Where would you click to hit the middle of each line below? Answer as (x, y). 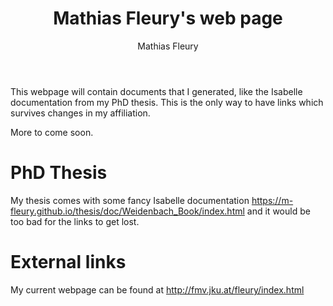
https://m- (272, 200)
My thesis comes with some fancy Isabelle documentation (130, 200)
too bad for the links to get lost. (75, 221)
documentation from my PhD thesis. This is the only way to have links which (167, 102)
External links (68, 262)
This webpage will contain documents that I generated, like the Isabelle (156, 91)
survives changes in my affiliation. (80, 113)
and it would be (278, 211)
